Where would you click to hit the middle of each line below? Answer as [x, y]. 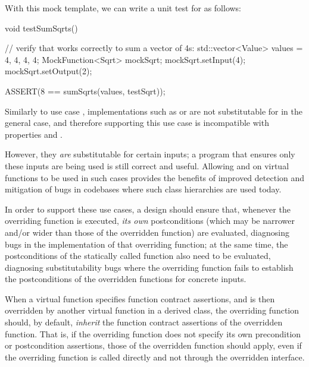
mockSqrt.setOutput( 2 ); [49, 71]
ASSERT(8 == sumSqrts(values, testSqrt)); [85, 91]
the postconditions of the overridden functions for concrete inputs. [126, 279]
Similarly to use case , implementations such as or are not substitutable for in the [154, 111]
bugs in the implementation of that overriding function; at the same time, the [146, 244]
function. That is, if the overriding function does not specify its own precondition [153, 333]
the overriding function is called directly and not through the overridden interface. [155, 357]
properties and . [34, 134]
